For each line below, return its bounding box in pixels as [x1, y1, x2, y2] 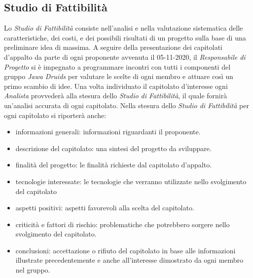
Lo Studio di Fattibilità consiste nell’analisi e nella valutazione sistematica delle [4, 23, 243, 33]
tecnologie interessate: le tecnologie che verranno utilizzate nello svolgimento [15, 176, 247, 186]
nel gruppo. [15, 265, 50, 275]
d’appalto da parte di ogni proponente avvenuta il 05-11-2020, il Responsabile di [4, 51, 246, 62]
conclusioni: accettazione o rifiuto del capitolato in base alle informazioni [15, 245, 236, 255]
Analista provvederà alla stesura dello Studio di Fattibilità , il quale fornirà [4, 90, 227, 101]
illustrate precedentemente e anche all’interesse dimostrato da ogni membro [15, 255, 244, 265]
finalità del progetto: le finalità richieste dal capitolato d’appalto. [15, 159, 212, 170]
